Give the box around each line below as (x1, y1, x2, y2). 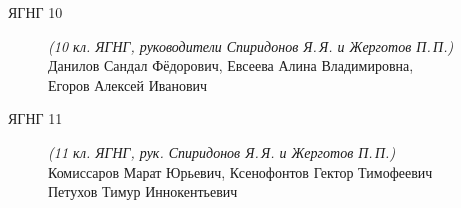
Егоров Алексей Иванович (48, 74, 208, 95)
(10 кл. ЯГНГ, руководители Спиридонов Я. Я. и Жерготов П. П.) (48, 35, 454, 56)
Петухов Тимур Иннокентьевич (48, 181, 238, 202)
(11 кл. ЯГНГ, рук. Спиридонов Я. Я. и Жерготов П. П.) (48, 141, 396, 162)
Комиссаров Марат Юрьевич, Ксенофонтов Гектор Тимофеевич (48, 161, 433, 182)
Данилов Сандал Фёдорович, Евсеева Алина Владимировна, (48, 55, 414, 76)
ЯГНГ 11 (8, 108, 63, 129)
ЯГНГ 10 (8, 2, 63, 22)
